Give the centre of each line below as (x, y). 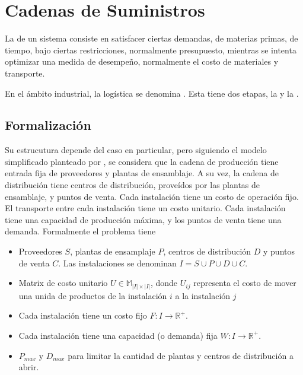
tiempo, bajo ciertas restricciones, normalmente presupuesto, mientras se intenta (151, 50)
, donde (164, 283)
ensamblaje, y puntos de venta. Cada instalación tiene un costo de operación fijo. (152, 196)
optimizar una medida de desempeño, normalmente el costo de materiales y (142, 61)
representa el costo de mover (245, 283)
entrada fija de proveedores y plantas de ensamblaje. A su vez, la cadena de (142, 173)
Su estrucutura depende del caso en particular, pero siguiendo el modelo (136, 150)
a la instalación (203, 295)
